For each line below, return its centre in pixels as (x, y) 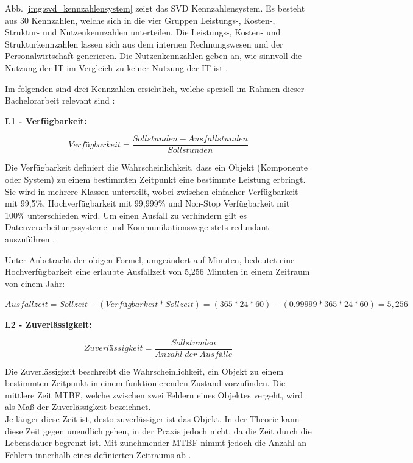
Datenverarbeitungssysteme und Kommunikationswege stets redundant (137, 227)
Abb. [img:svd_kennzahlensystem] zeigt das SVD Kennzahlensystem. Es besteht (155, 8)
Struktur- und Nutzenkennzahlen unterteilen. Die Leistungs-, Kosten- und (143, 32)
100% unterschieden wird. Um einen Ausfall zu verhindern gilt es (126, 215)
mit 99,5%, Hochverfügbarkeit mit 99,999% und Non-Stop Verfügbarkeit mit (147, 203)
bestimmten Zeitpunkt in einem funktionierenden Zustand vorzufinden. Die (145, 383)
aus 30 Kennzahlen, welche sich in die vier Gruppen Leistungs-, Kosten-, (140, 20)
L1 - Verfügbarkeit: (46, 120)
